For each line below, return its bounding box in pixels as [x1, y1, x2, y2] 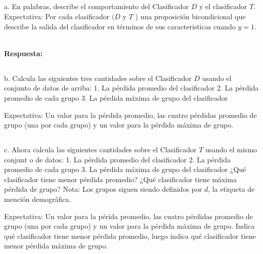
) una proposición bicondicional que [135, 11, 246, 21]
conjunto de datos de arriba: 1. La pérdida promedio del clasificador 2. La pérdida [4, 82, 259, 93]
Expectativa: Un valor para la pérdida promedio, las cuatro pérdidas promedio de [4, 109, 257, 120]
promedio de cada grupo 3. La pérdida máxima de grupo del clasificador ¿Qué [4, 164, 246, 175]
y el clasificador [199, 1, 247, 12]
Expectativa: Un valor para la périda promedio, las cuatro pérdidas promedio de [4, 210, 253, 221]
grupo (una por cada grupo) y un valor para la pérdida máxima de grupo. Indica [4, 221, 255, 231]
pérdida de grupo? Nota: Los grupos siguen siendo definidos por [4, 184, 202, 194]
